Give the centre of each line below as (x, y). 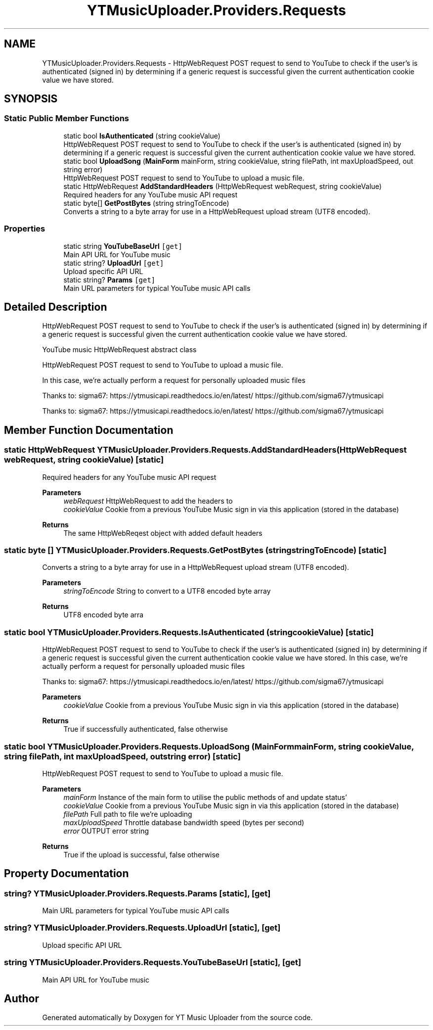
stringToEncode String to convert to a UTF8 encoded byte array (167, 591)
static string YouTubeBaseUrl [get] (123, 246)
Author (22, 999)
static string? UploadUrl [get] (114, 263)
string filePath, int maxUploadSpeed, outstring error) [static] (122, 756)
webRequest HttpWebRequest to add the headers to (148, 501)
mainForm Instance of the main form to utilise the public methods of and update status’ (205, 797)
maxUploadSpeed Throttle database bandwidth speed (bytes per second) (184, 822)
